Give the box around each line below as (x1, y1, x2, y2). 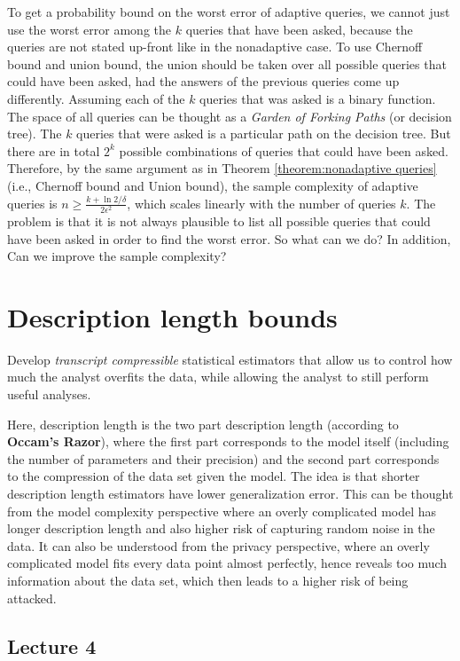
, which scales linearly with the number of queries (127, 193, 396, 212)
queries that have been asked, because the (185, 20, 413, 38)
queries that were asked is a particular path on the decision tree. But (76, 124, 451, 143)
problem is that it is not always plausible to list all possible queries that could (7, 211, 431, 230)
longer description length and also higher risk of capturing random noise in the (7, 519, 435, 538)
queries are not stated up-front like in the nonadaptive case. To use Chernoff (7, 37, 423, 56)
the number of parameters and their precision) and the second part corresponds (7, 449, 440, 468)
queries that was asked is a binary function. (199, 89, 436, 107)
